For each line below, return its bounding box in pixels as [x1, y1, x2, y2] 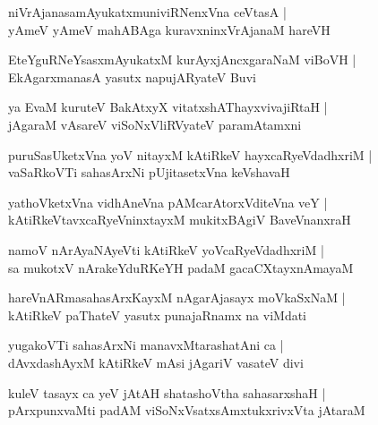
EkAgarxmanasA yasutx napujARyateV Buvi [8, 67, 256, 86]
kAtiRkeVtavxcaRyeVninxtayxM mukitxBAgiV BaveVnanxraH [8, 210, 351, 229]
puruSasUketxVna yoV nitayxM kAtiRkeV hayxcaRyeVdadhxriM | [8, 145, 373, 164]
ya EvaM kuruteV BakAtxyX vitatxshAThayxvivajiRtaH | [8, 98, 328, 116]
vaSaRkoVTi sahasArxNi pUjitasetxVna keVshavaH [8, 163, 290, 182]
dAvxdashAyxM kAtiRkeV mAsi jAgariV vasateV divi [8, 353, 304, 371]
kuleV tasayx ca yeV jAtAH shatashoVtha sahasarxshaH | [8, 383, 326, 402]
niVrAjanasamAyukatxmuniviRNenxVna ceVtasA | [8, 3, 287, 21]
